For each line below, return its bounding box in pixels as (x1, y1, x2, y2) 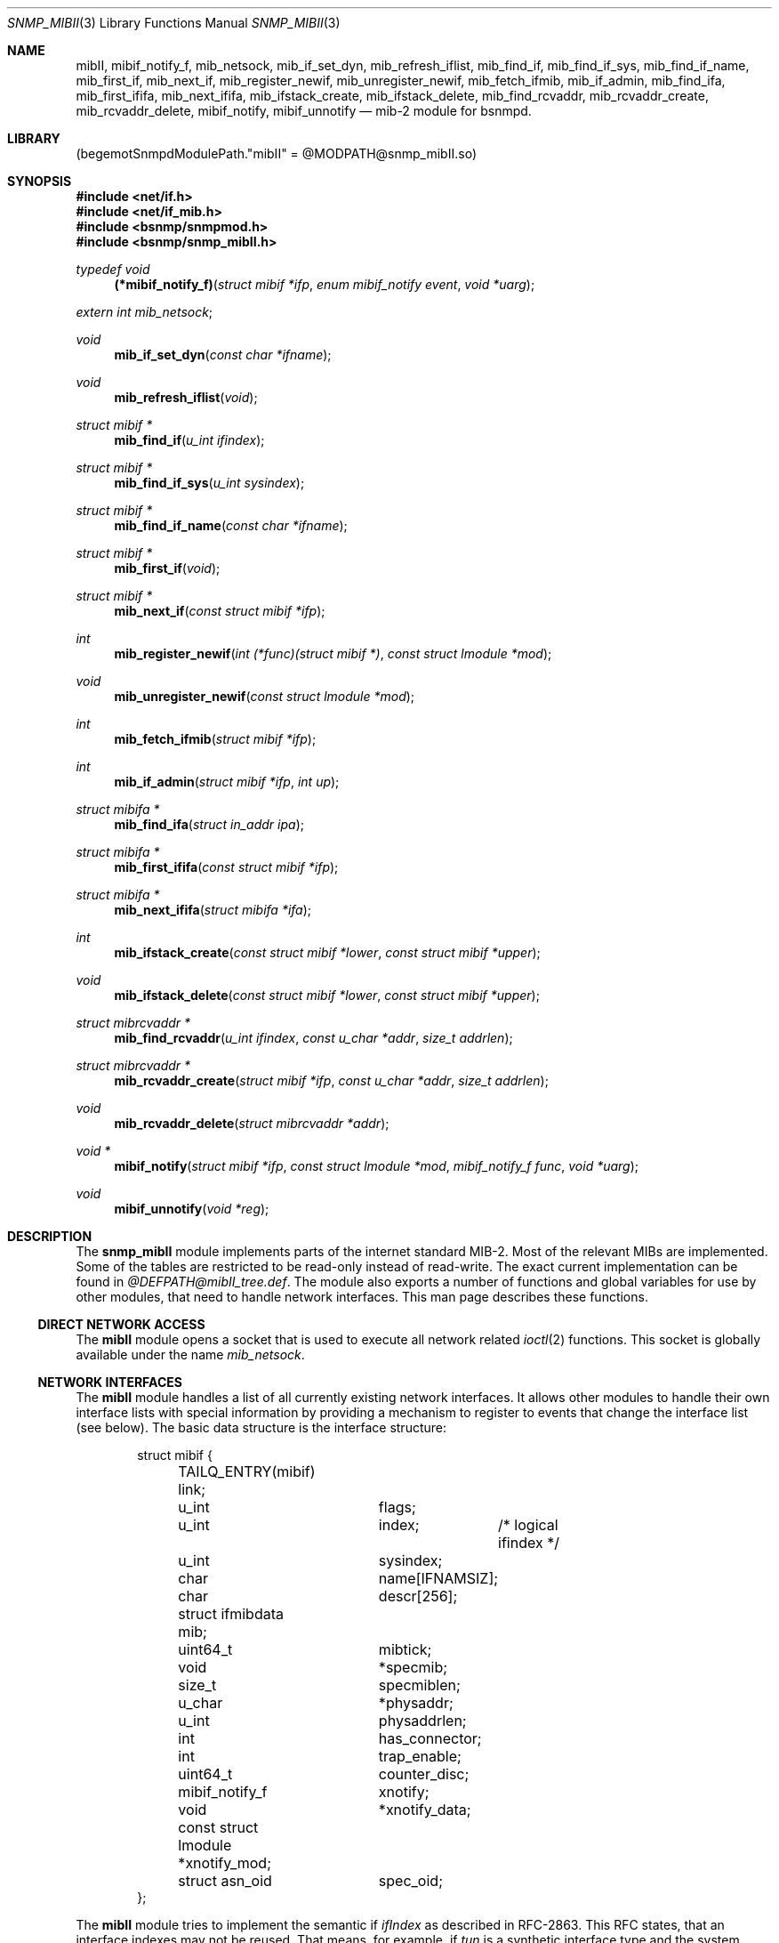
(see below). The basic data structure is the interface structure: (76, 1420, 447, 1435)
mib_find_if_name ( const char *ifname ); (114, 518, 348, 533)
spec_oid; (378, 1872, 443, 1890)
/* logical (498, 1516, 558, 1534)
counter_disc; (378, 1765, 470, 1783)
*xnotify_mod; (178, 1854, 271, 1872)
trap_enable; (378, 1747, 462, 1765)
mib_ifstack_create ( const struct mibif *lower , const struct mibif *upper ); (114, 945, 541, 960)
